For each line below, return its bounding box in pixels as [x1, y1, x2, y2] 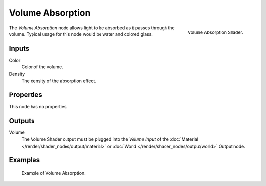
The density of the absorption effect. [21, 78, 96, 84]
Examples [9, 156, 40, 164]
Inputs [9, 44, 30, 53]
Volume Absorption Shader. [187, 30, 243, 35]
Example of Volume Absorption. [21, 170, 86, 176]
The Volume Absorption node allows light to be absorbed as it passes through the [9, 25, 175, 31]
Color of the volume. [21, 64, 64, 70]
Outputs [9, 116, 35, 125]
